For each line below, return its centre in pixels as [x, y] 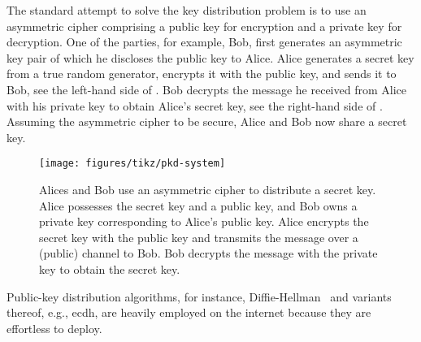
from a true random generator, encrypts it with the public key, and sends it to [202, 74]
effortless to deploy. [54, 328]
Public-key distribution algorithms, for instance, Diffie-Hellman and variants [199, 296]
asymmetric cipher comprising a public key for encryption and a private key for [204, 26]
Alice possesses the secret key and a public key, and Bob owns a [198, 205]
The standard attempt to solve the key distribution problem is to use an [187, 10]
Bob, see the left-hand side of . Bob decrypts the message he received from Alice [206, 89]
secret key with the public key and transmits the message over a [199, 237]
